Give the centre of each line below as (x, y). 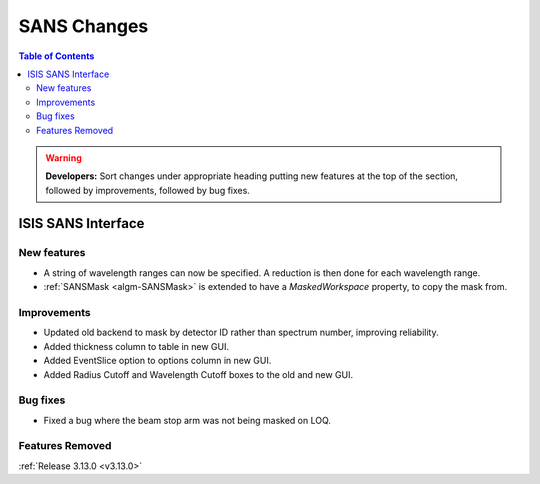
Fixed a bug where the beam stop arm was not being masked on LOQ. (187, 420)
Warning (63, 157)
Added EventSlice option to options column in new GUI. (157, 361)
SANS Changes (83, 26)
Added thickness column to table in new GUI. (136, 346)
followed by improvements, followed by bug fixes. (147, 190)
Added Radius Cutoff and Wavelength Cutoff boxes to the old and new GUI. (198, 374)
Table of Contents (56, 56)
